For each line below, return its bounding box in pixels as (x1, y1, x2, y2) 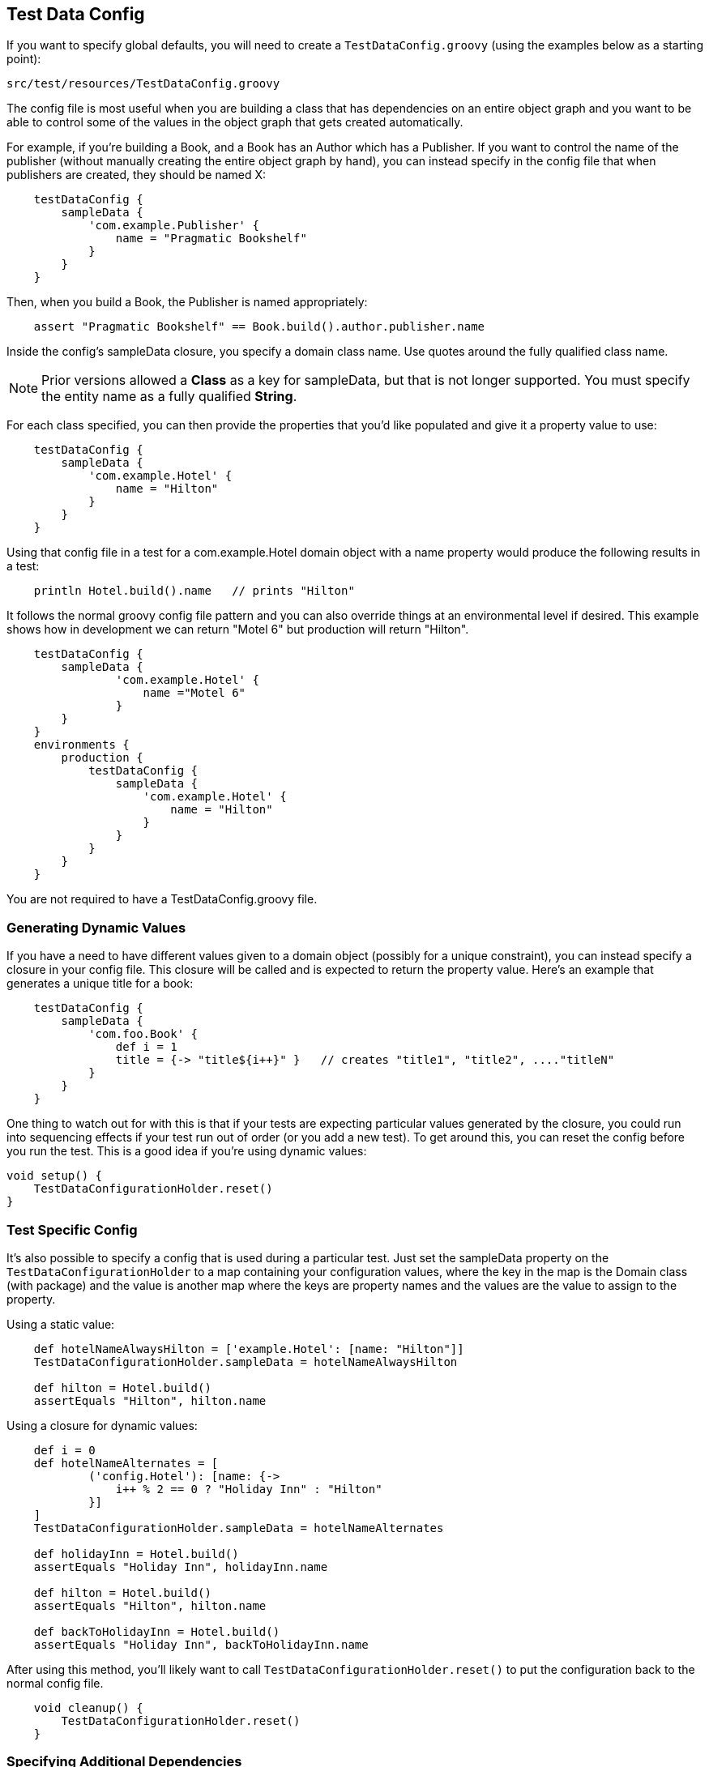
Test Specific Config (6, 1221, 138, 1238)
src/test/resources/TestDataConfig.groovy (6, 77, 280, 91)
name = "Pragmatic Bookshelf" (115, 232, 307, 245)
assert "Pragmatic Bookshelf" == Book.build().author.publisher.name (33, 320, 485, 334)
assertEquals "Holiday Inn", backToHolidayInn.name (33, 1637, 369, 1651)
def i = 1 (115, 1040, 177, 1054)
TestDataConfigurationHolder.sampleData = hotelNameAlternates (33, 1521, 444, 1534)
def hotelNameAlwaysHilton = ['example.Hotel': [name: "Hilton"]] (33, 1342, 464, 1355)
